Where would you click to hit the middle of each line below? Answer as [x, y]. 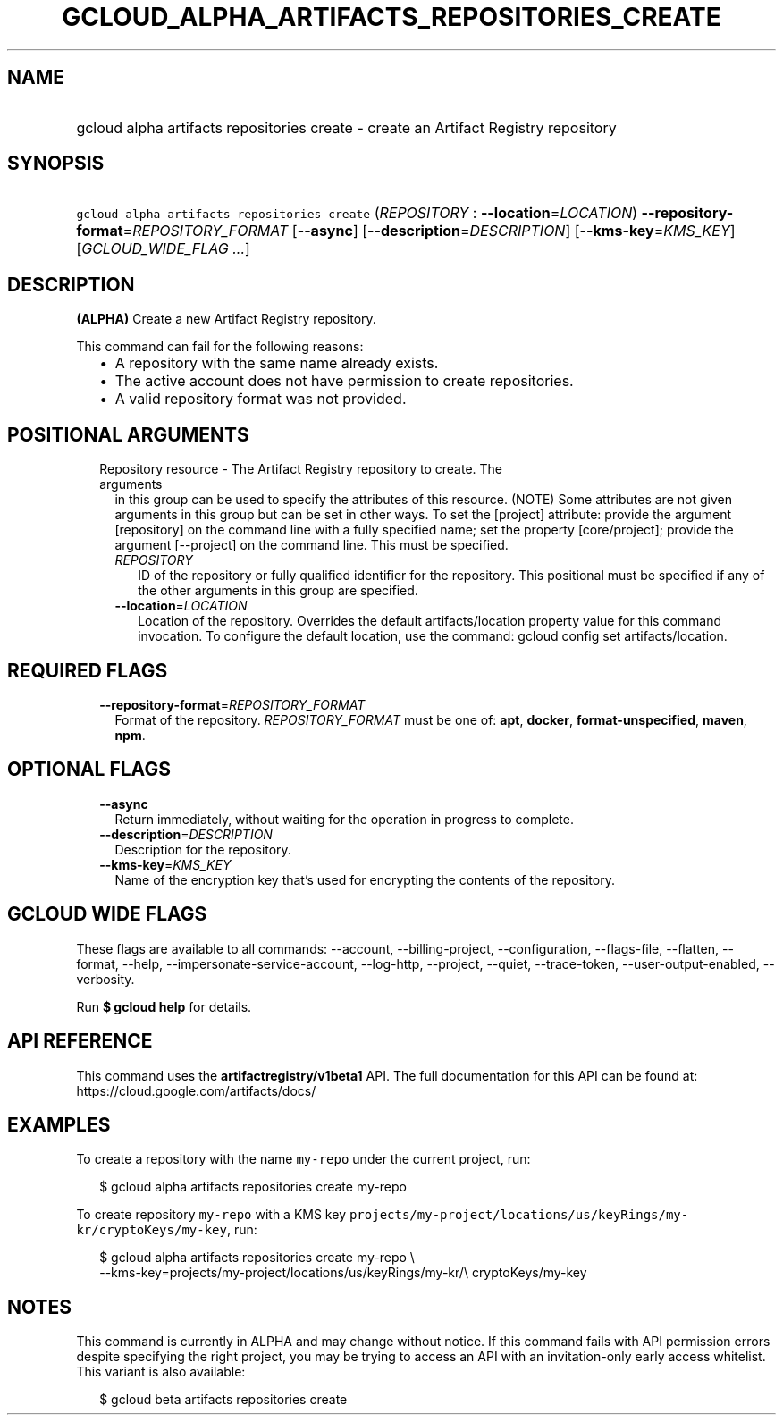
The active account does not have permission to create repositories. [344, 381]
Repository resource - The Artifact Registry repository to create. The [301, 469]
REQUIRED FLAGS [88, 670]
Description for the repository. [203, 849]
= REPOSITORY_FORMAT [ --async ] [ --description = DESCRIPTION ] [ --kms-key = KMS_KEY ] [429, 231]
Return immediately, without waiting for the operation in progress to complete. [344, 819]
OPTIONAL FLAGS [89, 770]
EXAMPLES [59, 1124]
